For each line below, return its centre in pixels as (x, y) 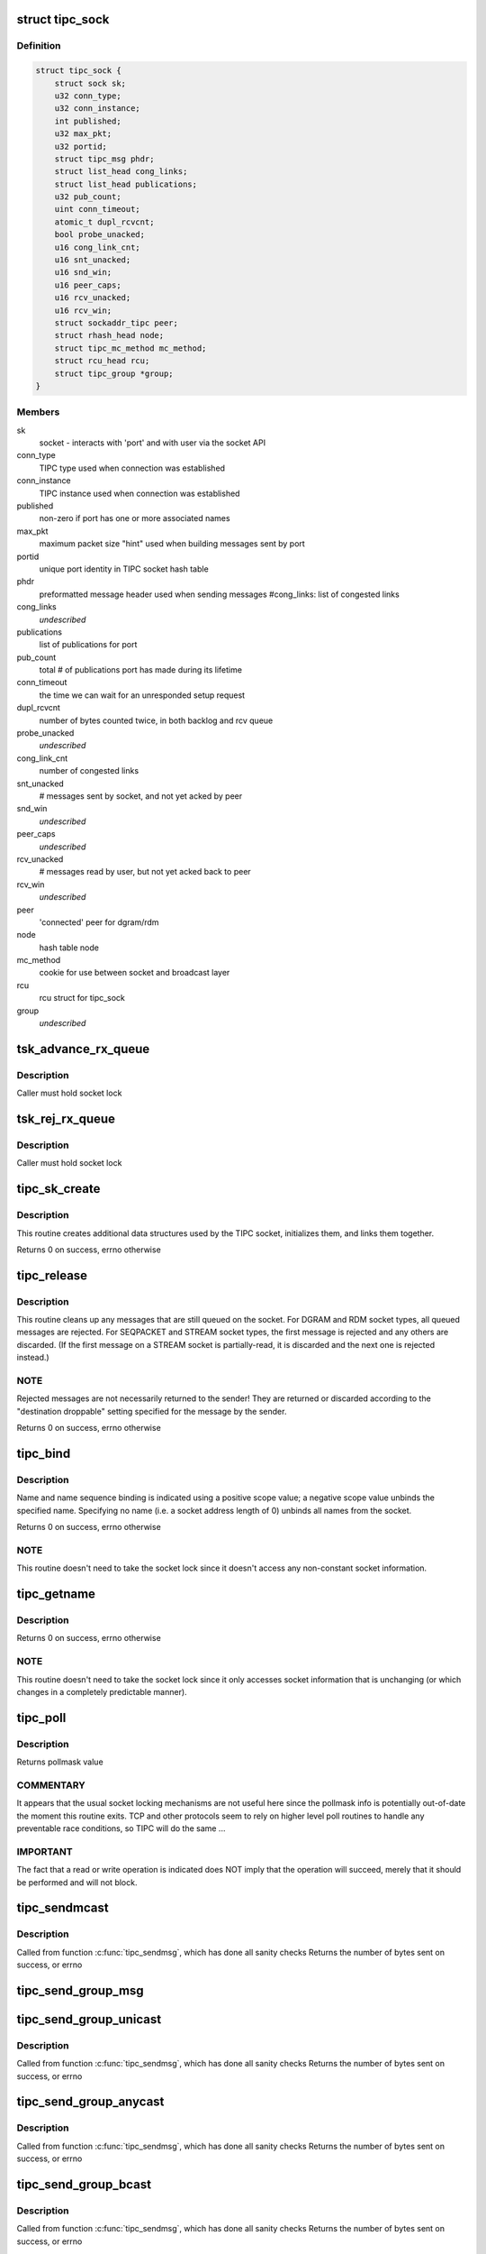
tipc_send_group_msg (80, 1990)
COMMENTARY (51, 1785)
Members (38, 412)
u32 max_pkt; (83, 134)
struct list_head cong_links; (121, 172)
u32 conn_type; (88, 96)
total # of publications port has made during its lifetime (141, 670)
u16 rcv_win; (83, 310)
